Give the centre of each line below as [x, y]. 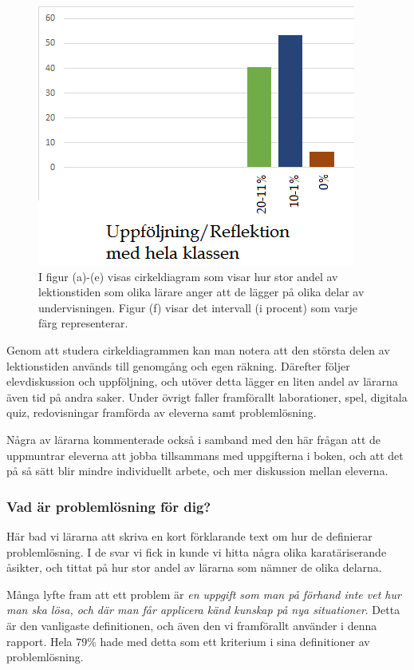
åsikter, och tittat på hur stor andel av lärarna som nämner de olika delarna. [194, 567]
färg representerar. [83, 323]
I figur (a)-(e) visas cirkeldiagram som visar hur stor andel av [188, 276]
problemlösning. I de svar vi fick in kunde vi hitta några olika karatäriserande [197, 551]
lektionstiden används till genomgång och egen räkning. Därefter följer [178, 365]
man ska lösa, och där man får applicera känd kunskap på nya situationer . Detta [203, 610]
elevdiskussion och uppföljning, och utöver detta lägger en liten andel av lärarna [202, 381]
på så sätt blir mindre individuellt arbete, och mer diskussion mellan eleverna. [197, 471]
